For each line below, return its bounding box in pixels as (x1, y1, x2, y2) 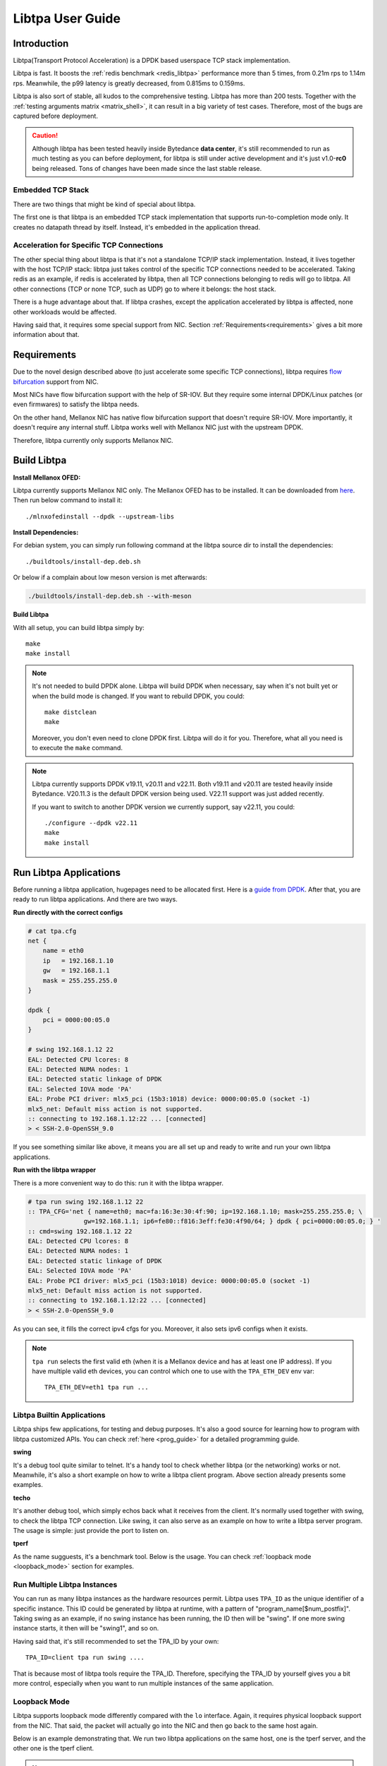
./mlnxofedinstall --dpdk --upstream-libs (25, 512, 175, 521)
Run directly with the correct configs (13, 908, 123, 916)
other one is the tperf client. (13, 1744, 94, 1753)
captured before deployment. (13, 112, 99, 120)
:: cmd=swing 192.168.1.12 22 (27, 1227, 133, 1235)
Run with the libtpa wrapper (13, 1166, 97, 1174)
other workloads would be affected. (13, 307, 117, 316)
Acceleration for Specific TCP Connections (13, 240, 164, 250)
